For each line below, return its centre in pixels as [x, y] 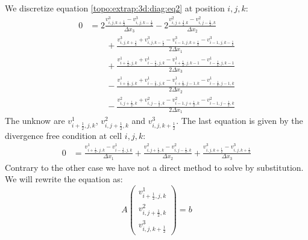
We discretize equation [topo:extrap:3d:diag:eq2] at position [115, 8]
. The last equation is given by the [240, 121]
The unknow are [35, 121]
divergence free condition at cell [64, 135]
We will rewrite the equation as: [64, 179]
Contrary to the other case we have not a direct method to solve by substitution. [154, 167]
